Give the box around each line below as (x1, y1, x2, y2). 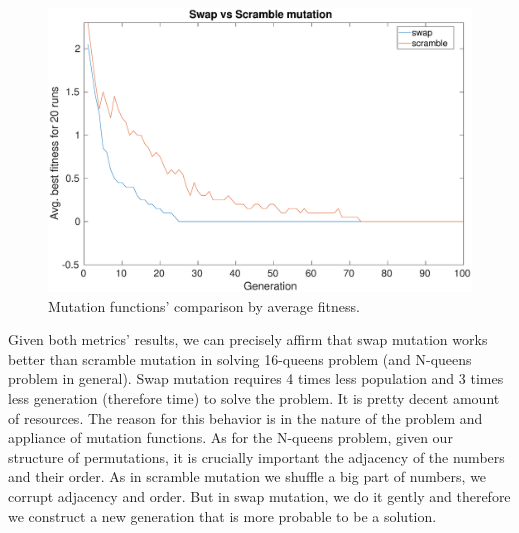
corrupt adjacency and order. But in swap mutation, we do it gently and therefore (8, 485, 511, 506)
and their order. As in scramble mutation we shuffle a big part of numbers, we (8, 466, 487, 487)
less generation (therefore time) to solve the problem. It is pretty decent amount (8, 388, 500, 409)
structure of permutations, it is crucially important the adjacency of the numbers (8, 446, 505, 467)
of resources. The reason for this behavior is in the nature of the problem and (8, 407, 483, 428)
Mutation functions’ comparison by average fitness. (48, 295, 360, 316)
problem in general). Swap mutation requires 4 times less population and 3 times (8, 368, 504, 389)
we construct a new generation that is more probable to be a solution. (8, 505, 437, 526)
